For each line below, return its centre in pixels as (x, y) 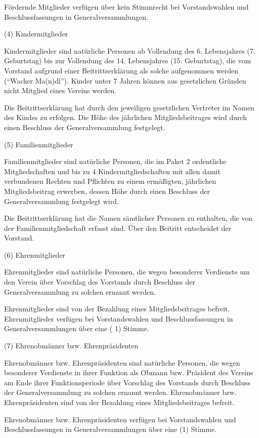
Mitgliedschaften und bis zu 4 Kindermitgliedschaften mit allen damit (112, 171)
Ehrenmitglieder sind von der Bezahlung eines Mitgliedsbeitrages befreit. (117, 309)
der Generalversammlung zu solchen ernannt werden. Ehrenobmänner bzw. (120, 392)
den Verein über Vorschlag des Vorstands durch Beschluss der (100, 282)
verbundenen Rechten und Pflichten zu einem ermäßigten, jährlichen (110, 181)
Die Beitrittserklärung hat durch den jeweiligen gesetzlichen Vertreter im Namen (129, 107)
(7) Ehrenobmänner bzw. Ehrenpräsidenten (71, 346)
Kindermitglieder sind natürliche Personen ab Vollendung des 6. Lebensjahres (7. (130, 50)
